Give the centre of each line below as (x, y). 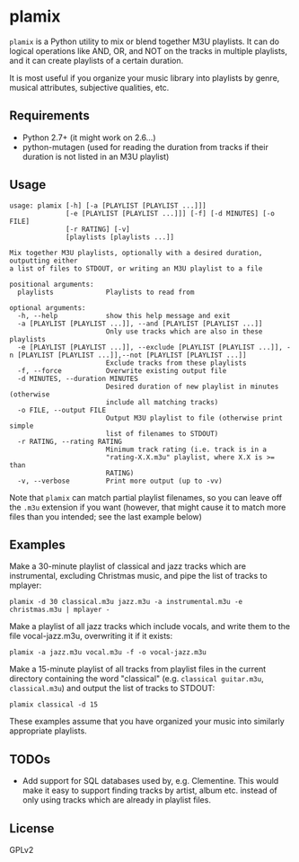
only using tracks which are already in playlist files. (116, 800)
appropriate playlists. (48, 731)
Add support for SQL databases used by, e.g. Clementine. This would (150, 781)
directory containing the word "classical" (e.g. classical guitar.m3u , (136, 679)
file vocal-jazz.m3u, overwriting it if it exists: (91, 636)
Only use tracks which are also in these (184, 331)
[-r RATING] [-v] (98, 229)
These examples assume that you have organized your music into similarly (147, 722)
